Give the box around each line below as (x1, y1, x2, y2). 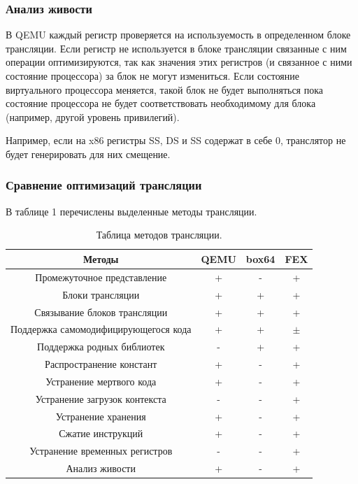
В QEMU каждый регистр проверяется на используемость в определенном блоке (6, 27, 351, 42)
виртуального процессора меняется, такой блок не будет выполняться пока (6, 82, 324, 97)
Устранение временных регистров (29, 443, 173, 458)
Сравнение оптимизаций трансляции (6, 176, 202, 194)
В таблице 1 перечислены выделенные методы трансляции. (6, 204, 257, 218)
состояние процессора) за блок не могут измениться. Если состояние (6, 69, 299, 83)
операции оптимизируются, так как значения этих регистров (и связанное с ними (6, 55, 352, 69)
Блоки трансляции (62, 287, 140, 301)
